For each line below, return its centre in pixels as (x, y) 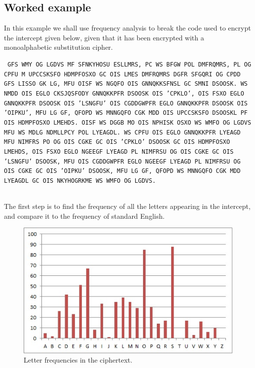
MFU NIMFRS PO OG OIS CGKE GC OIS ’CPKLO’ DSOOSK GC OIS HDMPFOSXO (117, 142)
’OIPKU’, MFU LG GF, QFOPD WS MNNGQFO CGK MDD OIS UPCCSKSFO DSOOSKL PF (126, 113)
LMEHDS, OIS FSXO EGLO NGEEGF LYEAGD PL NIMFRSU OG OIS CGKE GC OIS (119, 151)
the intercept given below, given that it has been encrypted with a (104, 37)
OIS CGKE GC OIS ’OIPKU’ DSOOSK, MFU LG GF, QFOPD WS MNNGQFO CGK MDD (122, 171)
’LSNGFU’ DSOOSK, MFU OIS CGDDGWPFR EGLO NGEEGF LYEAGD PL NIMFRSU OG (122, 161)
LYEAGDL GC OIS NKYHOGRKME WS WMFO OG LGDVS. (80, 181)
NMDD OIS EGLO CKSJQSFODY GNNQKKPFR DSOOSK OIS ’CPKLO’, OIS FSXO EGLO (124, 93)
